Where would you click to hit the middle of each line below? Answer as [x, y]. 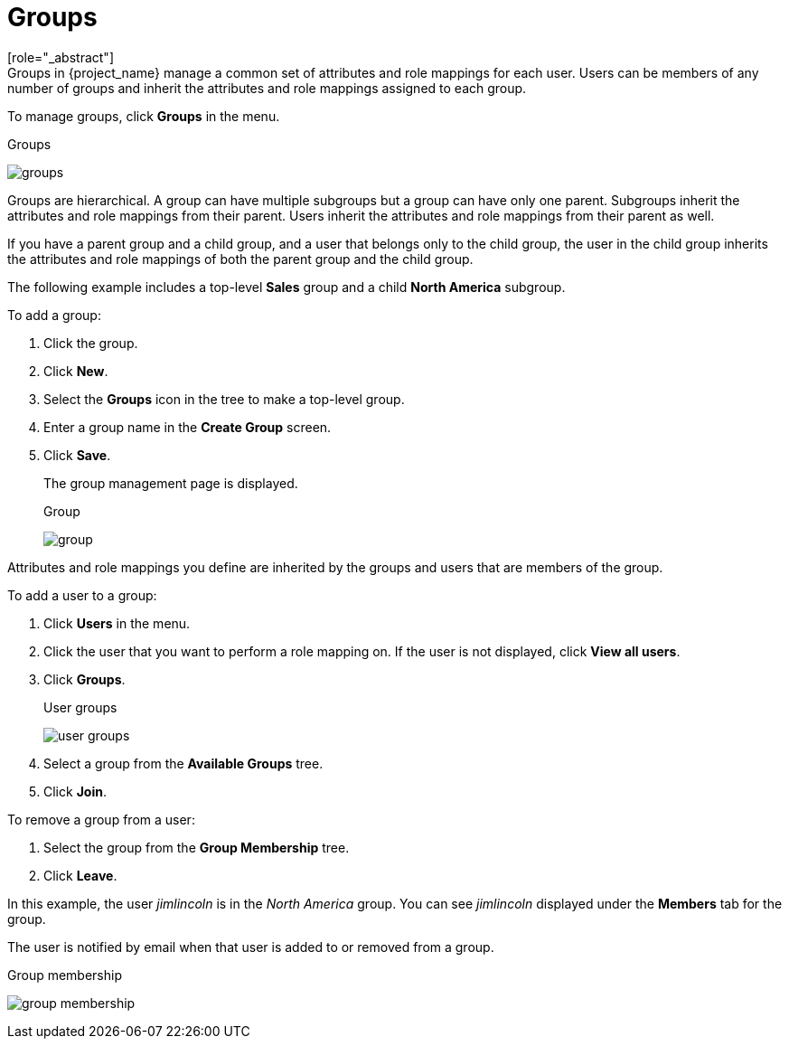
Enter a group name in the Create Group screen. [188, 427]
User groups [80, 707]
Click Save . [77, 455]
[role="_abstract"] [61, 57]
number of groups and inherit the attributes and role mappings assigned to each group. [267, 88]
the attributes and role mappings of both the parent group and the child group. [240, 259]
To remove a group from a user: [101, 819]
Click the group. [91, 343]
